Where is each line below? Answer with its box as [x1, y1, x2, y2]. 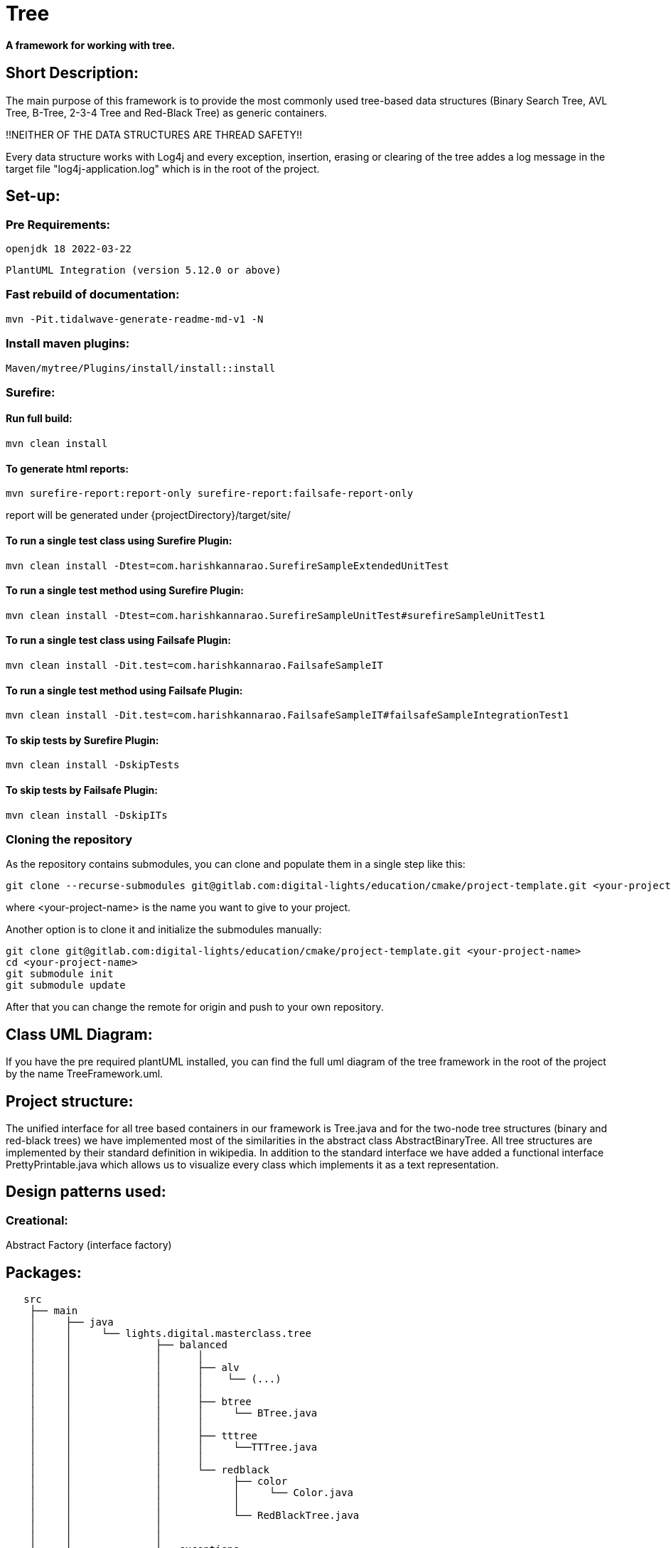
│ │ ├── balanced [29, 1339, 227, 1351]
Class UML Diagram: [6, 1025, 153, 1043]
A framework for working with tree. [6, 38, 176, 51]
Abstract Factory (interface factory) [6, 1239, 172, 1252]
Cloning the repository [6, 832, 132, 846]
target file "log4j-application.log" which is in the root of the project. [6, 162, 320, 175]
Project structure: [6, 1092, 134, 1110]
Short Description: [6, 64, 139, 82]
